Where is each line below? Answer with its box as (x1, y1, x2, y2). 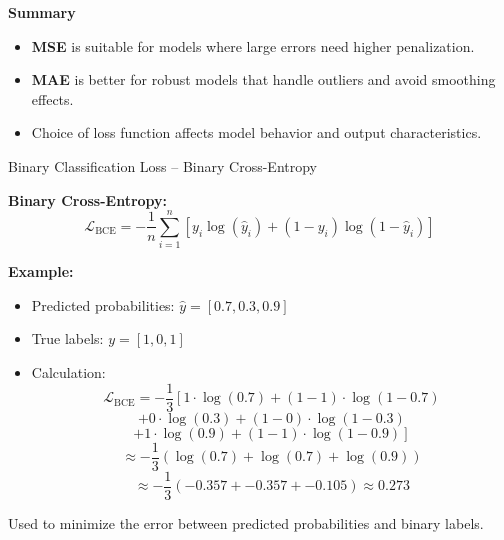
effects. (31, 88, 74, 109)
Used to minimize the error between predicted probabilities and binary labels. (8, 512, 484, 533)
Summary (8, 2, 76, 22)
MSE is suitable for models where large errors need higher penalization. (31, 35, 475, 56)
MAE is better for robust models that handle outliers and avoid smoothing (31, 69, 496, 90)
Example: (8, 261, 74, 282)
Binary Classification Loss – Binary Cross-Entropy (8, 155, 318, 176)
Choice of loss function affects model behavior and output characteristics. (31, 122, 482, 143)
